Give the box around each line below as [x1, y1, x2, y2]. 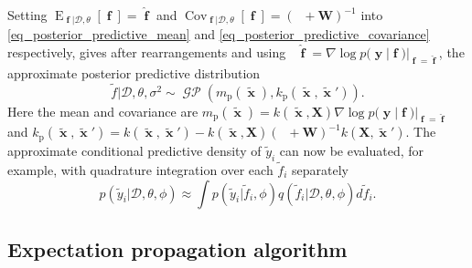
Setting [7, 5, 48, 24]
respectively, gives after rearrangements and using [7, 43, 286, 62]
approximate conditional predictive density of [7, 140, 262, 160]
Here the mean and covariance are [7, 101, 198, 120]
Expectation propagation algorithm [7, 234, 348, 263]
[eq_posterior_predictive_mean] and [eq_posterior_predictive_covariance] [7, 25, 430, 44]
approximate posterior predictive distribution [7, 63, 261, 82]
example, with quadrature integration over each [7, 160, 274, 179]
